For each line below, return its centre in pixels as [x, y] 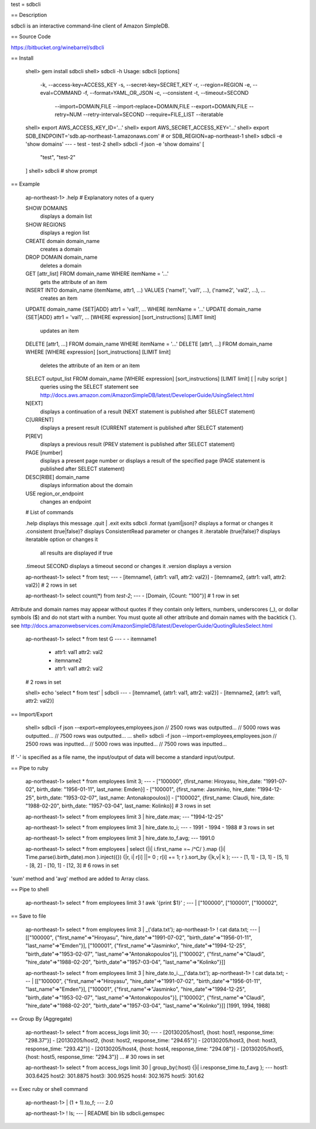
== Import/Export [32, 714]
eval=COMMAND [61, 93]
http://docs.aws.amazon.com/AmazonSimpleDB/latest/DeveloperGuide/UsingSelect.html [147, 395]
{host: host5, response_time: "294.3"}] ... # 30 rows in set [95, 1057]
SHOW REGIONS [46, 224]
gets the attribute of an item [74, 282]
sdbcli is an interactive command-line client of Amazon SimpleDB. [90, 26]
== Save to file [28, 916]
